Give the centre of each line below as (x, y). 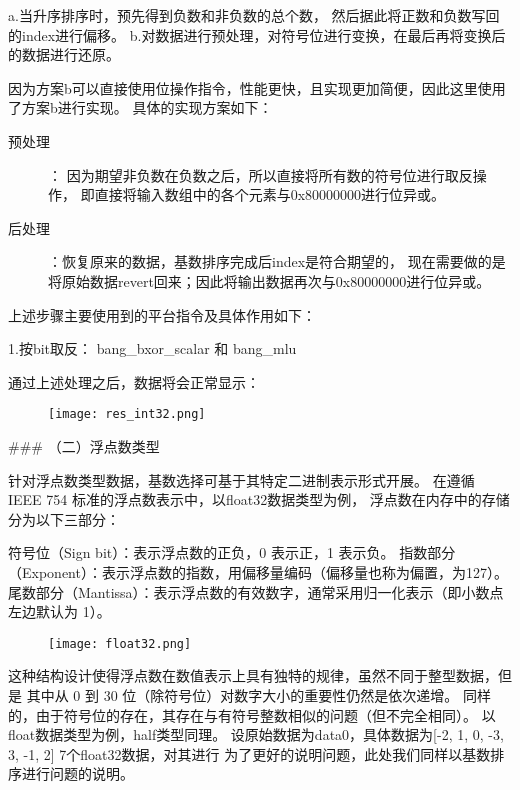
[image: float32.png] (120, 643)
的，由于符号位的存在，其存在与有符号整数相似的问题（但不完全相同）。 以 (252, 714)
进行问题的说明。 (77, 773)
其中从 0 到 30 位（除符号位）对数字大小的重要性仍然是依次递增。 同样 (258, 694)
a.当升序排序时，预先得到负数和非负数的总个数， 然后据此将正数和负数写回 (254, 15)
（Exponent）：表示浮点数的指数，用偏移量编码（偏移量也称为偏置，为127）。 (258, 571)
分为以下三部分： (64, 518)
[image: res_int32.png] (127, 414)
